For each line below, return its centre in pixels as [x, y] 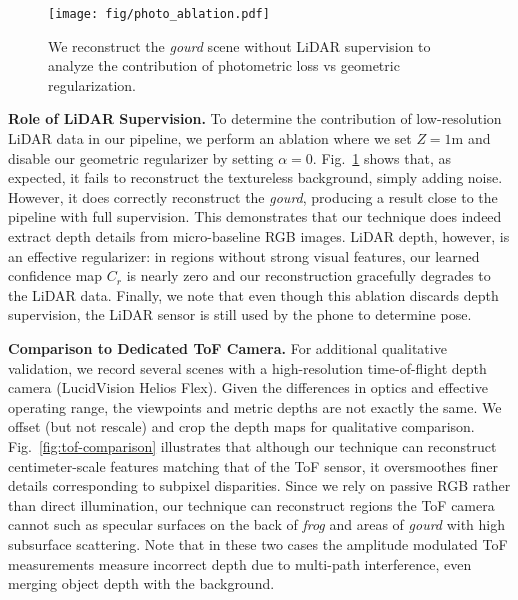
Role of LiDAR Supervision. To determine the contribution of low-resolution [255, 118]
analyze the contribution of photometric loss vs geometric [224, 65]
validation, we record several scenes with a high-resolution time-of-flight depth [247, 367]
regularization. [92, 84]
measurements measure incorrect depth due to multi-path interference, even [240, 563]
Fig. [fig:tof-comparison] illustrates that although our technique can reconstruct [252, 445]
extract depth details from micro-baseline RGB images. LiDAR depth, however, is [259, 236]
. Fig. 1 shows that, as [381, 157]
